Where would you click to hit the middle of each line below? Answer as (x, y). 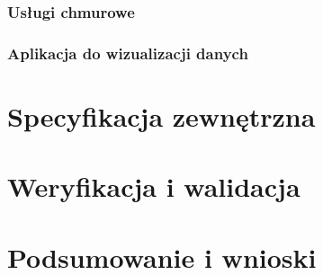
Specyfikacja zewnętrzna (161, 115)
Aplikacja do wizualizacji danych (128, 53)
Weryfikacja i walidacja (154, 186)
